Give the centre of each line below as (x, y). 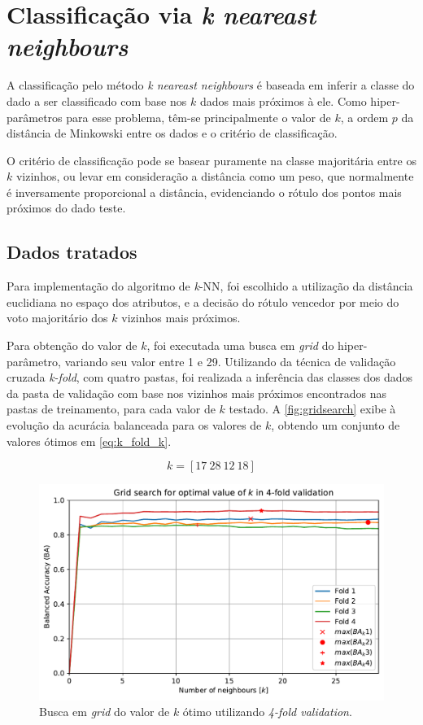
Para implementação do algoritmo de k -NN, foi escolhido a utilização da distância (210, 286)
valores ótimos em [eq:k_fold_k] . (89, 441)
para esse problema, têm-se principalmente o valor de (198, 117)
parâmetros (35, 117)
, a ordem (364, 117)
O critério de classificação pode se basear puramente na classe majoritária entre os (211, 160)
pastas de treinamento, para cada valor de (111, 409)
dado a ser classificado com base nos (97, 100)
